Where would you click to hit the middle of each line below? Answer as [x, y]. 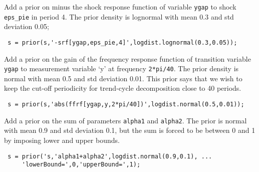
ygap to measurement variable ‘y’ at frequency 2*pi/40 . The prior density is [121, 68]
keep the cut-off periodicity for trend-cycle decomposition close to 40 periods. [123, 88]
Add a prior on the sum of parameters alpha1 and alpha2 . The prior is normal [125, 120]
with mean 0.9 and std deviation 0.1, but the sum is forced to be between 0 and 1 [130, 130]
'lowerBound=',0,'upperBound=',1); [81, 165]
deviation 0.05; [27, 26]
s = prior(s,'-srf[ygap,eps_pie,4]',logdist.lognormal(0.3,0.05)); [122, 42]
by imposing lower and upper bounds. [62, 140]
